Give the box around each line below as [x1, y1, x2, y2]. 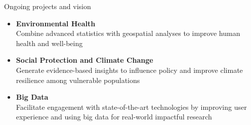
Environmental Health [16, 18, 96, 28]
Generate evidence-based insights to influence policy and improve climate [16, 64, 243, 75]
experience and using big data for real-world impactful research [16, 111, 212, 122]
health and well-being [16, 37, 83, 48]
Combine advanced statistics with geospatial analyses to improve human [16, 28, 240, 38]
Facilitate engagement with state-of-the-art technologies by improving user [16, 101, 247, 112]
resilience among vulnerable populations [16, 74, 140, 85]
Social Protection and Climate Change [16, 55, 153, 65]
